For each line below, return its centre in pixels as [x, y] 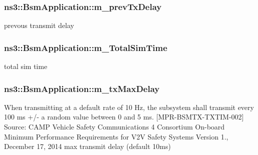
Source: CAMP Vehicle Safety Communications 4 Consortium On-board [114, 127]
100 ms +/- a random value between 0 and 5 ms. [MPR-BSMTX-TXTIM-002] [124, 117]
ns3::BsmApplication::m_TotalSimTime [86, 47]
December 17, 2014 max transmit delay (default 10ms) [87, 146]
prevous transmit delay [39, 25]
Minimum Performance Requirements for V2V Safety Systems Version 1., [116, 136]
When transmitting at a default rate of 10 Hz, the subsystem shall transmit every [129, 107]
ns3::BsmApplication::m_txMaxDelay [82, 88]
